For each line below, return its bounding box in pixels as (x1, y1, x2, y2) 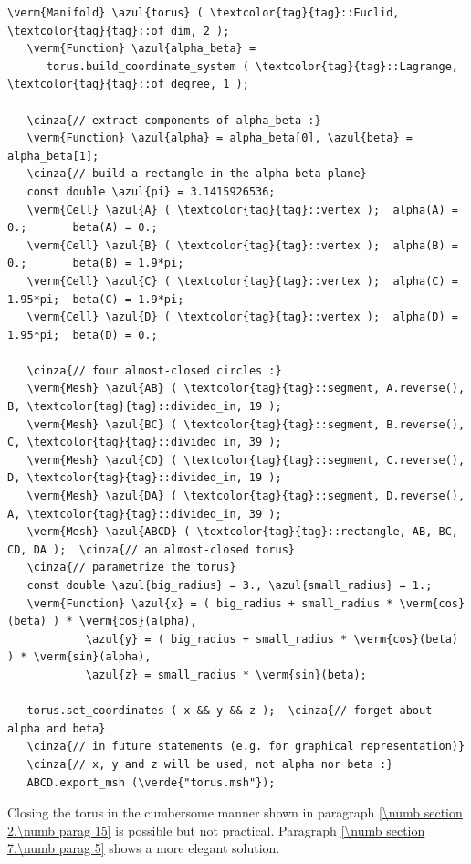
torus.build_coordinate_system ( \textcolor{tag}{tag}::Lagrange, (46, 59, 458, 73)
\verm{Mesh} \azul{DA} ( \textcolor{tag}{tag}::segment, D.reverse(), (26, 490, 466, 503)
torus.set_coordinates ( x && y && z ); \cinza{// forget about (26, 704, 433, 718)
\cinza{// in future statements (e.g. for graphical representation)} (26, 740, 466, 753)
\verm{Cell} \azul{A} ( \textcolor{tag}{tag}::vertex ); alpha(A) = (26, 203, 458, 216)
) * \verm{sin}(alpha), (7, 650, 152, 664)
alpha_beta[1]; (7, 149, 99, 163)
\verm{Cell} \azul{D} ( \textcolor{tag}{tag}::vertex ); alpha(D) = (26, 311, 458, 324)
